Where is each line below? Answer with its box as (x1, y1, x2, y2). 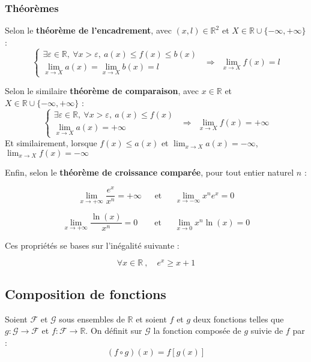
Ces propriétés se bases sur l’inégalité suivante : (5, 239, 180, 251)
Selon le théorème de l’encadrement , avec (5, 24, 172, 37)
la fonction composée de (153, 324, 241, 337)
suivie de (250, 324, 283, 337)
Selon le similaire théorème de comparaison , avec (5, 85, 199, 97)
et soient (136, 312, 167, 325)
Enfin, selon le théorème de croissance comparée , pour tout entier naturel (5, 165, 294, 178)
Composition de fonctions (5, 284, 166, 303)
